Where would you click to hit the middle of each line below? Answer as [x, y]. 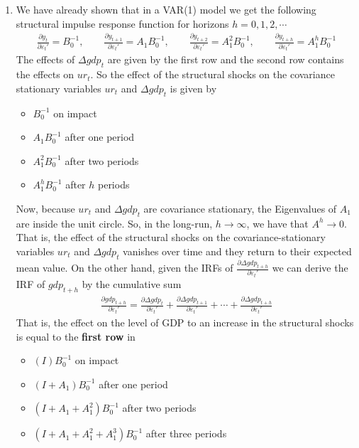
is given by [193, 88]
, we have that [277, 223]
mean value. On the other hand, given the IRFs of [125, 268]
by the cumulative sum [132, 284]
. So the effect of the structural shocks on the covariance [212, 74]
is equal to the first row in [76, 336]
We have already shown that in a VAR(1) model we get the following [166, 9]
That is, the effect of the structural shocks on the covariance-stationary [171, 237]
